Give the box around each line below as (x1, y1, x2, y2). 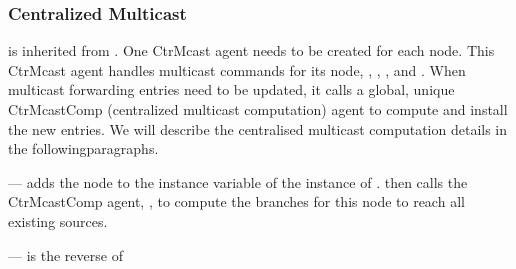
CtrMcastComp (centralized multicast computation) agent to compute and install (8, 99, 508, 119)
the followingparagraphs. (8, 138, 159, 159)
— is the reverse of (8, 244, 123, 265)
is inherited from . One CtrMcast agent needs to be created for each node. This (8, 40, 495, 61)
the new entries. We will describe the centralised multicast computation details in (8, 118, 508, 139)
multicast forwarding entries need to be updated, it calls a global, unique (8, 79, 455, 100)
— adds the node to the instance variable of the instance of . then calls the (8, 171, 468, 192)
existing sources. (8, 210, 108, 231)
